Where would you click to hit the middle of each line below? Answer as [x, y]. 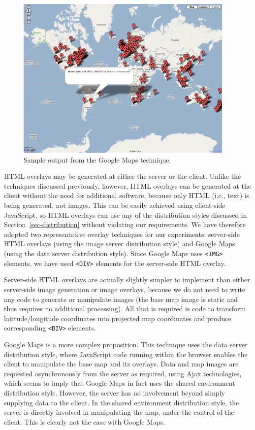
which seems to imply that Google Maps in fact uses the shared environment [120, 383]
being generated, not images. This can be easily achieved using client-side [115, 205]
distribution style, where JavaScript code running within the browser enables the [126, 354]
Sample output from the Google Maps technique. [97, 159]
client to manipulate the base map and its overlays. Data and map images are [121, 364]
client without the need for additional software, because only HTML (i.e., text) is [127, 195]
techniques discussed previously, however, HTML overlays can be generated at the [128, 185]
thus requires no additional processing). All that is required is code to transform [125, 309]
